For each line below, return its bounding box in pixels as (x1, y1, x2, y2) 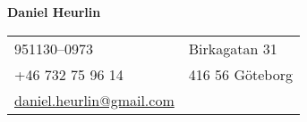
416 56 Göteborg (188, 63, 293, 85)
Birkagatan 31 (188, 37, 277, 59)
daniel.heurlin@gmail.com (14, 89, 175, 110)
